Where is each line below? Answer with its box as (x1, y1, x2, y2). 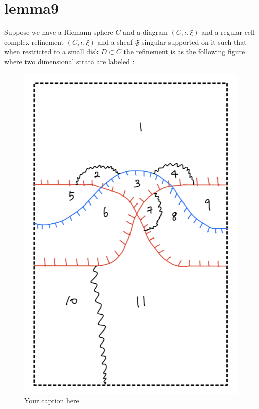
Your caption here (24, 395, 79, 406)
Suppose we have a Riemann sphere (4, 27, 113, 37)
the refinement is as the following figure (123, 46, 245, 57)
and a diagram (123, 27, 168, 37)
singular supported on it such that (142, 36, 247, 47)
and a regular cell (201, 27, 255, 37)
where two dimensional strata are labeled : (4, 56, 135, 66)
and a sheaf (97, 36, 133, 47)
